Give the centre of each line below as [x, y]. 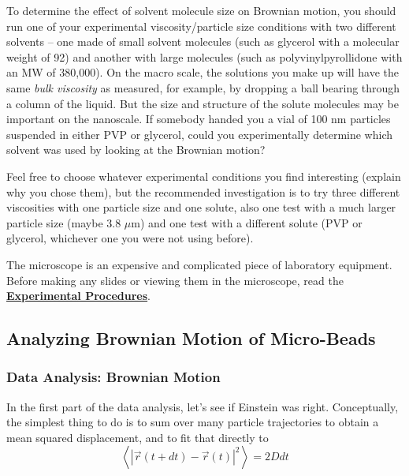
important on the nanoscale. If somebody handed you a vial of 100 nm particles [199, 119]
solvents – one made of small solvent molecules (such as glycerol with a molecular [203, 41]
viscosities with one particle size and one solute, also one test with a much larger [201, 207]
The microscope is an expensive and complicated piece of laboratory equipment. [199, 264]
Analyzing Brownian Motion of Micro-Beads [191, 338]
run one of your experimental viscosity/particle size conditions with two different [201, 26]
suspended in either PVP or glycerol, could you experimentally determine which [199, 134]
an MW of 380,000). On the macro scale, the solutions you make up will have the [203, 72]
